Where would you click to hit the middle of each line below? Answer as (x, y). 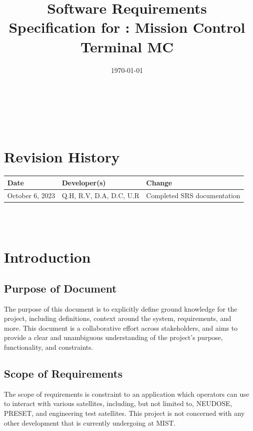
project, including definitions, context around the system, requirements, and (118, 318)
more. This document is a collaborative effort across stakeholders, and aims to (121, 328)
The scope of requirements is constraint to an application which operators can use (126, 394)
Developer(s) (84, 182)
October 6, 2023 (31, 195)
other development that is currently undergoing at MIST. (90, 422)
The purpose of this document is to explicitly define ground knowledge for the (121, 308)
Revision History (62, 157)
